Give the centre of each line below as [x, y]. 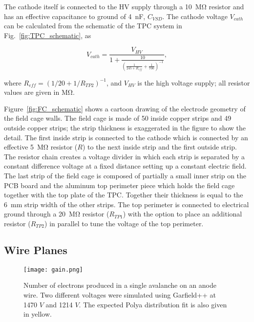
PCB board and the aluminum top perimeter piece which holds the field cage [119, 185]
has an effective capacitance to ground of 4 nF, [75, 16]
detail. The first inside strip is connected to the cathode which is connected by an [126, 137]
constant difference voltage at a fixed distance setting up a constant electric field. [125, 166]
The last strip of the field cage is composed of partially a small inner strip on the [125, 176]
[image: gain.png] [53, 269]
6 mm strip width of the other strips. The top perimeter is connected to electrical [127, 204]
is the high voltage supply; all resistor [194, 82]
